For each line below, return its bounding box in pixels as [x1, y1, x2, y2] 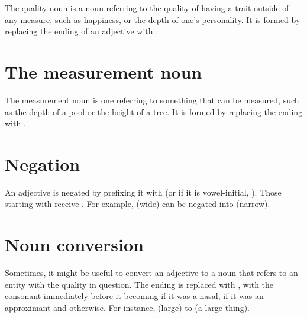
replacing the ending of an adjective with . [5, 25, 159, 37]
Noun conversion [5, 232, 144, 257]
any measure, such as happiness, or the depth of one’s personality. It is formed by [5, 13, 300, 25]
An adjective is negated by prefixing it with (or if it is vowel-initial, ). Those [5, 186, 282, 198]
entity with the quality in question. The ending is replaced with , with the [5, 278, 274, 290]
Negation [5, 151, 80, 176]
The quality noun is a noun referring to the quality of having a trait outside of [5, 2, 289, 14]
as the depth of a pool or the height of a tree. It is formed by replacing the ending [5, 105, 303, 118]
